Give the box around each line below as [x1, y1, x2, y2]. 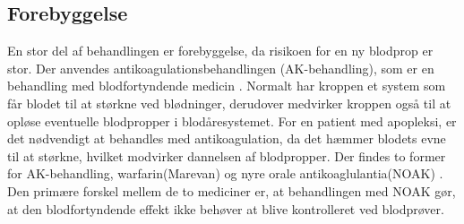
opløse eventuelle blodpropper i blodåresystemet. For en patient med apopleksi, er [7, 111, 457, 130]
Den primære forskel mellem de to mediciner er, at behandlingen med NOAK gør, [7, 181, 456, 200]
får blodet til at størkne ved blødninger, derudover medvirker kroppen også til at [7, 93, 451, 112]
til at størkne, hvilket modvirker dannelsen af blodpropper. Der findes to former [7, 146, 446, 165]
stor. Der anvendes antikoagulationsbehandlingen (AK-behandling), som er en [7, 58, 434, 77]
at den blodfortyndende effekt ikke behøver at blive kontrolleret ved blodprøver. [7, 199, 444, 218]
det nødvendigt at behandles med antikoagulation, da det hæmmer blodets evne [7, 129, 446, 148]
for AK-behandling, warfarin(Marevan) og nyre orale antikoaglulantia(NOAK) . [7, 164, 443, 183]
